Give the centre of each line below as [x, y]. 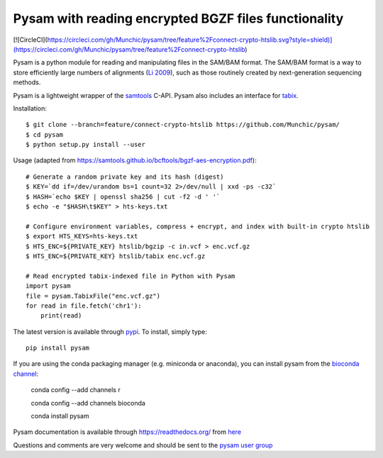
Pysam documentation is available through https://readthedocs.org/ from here [127, 432]
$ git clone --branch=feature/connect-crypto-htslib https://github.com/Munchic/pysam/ [183, 125]
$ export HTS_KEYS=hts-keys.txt [82, 236]
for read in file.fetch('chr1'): [84, 306]
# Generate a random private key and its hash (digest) [125, 177]
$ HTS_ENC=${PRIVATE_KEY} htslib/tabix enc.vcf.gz [116, 256]
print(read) [61, 316]
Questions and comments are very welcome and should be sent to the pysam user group [143, 445]
